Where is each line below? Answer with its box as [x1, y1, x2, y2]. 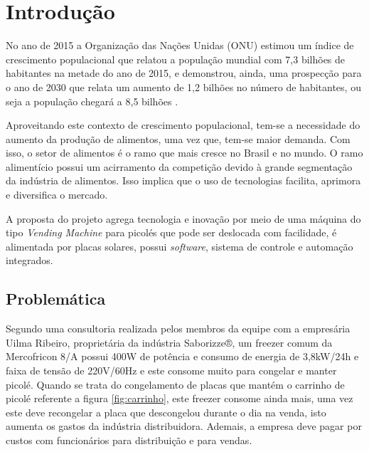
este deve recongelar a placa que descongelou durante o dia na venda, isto [6, 404, 326, 419]
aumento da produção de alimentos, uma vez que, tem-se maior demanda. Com [6, 131, 351, 146]
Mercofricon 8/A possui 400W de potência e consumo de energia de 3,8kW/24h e [6, 349, 359, 364]
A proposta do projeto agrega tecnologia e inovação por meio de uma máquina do [6, 211, 361, 226]
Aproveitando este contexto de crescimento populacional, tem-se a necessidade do [6, 117, 360, 132]
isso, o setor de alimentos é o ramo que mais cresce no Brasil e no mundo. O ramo [6, 145, 363, 160]
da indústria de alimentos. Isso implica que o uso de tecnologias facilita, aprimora [6, 173, 361, 188]
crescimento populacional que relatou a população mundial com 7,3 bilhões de [6, 51, 346, 66]
